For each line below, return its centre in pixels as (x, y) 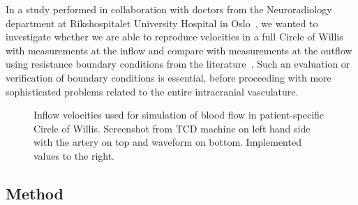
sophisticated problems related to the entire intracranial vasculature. (152, 91)
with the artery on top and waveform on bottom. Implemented (167, 142)
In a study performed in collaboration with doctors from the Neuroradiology (169, 9)
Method (35, 193)
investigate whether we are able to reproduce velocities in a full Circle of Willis (174, 37)
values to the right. (74, 155)
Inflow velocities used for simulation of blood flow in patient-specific (179, 115)
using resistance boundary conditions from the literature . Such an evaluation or (178, 64)
